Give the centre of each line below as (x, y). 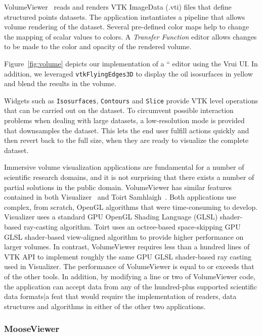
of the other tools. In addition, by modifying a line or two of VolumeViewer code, (130, 276)
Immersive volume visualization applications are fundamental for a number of (124, 167)
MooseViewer (32, 329)
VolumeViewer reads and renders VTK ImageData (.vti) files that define (118, 7)
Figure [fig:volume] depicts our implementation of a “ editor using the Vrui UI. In (131, 63)
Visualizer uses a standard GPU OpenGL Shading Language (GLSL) (111, 217)
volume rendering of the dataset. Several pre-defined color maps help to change (127, 27)
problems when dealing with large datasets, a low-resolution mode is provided (124, 120)
